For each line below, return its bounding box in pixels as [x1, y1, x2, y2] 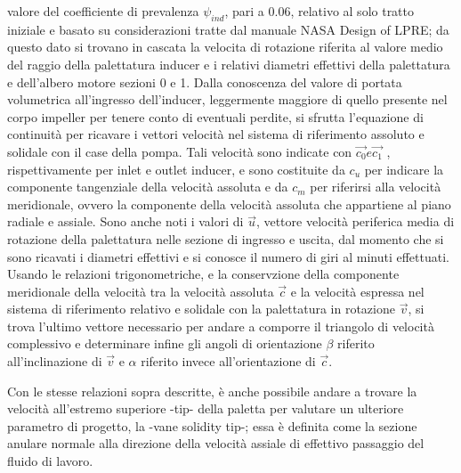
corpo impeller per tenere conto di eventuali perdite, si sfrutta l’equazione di [7, 107, 424, 126]
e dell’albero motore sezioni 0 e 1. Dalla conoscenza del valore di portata [7, 72, 402, 91]
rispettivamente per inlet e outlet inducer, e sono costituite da [7, 159, 345, 178]
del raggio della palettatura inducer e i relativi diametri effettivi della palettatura [7, 54, 450, 73]
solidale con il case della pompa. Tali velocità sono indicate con [7, 142, 352, 160]
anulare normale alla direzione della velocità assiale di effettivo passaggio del [7, 434, 425, 453]
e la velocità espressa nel [290, 281, 425, 300]
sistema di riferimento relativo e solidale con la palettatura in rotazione [7, 299, 395, 318]
